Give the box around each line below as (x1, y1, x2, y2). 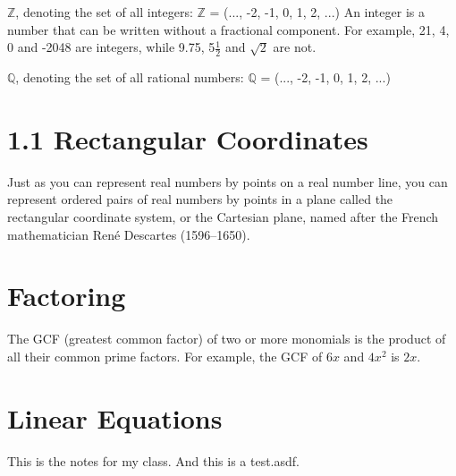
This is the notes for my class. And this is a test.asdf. (7, 451, 300, 470)
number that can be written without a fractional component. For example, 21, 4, (7, 20, 450, 38)
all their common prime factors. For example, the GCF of (7, 346, 323, 365)
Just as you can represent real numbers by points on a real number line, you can (7, 172, 448, 191)
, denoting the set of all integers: (15, 3, 193, 21)
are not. (273, 38, 317, 56)
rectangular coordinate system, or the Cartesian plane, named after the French (7, 207, 439, 225)
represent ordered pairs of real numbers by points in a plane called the (7, 190, 393, 208)
